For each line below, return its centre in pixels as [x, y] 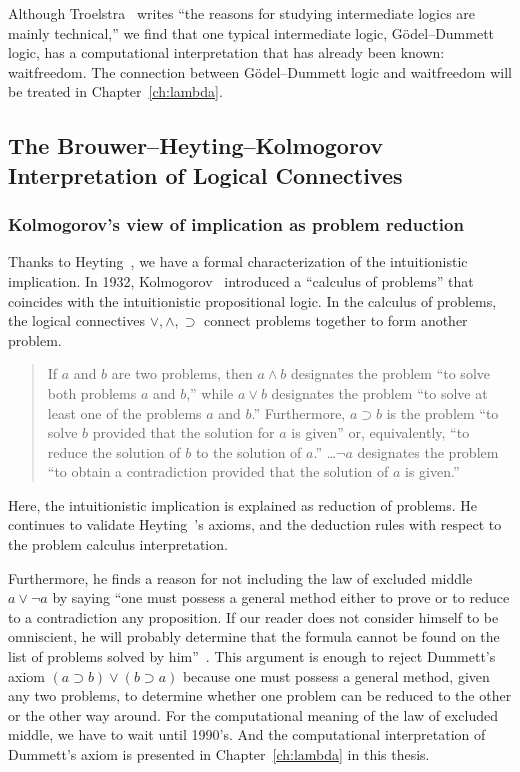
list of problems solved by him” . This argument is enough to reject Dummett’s [252, 656]
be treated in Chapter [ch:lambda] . [115, 91]
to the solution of [248, 451]
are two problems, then [182, 373]
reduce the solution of [114, 451]
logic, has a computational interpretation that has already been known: [226, 52]
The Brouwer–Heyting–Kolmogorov [195, 145]
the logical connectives [76, 320]
